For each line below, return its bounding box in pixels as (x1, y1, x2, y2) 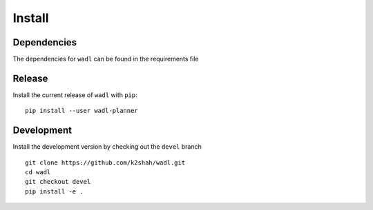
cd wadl (25, 169, 51, 176)
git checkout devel (25, 178, 91, 186)
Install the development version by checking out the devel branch (12, 143, 202, 151)
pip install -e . (25, 187, 84, 196)
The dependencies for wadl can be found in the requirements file (12, 55, 199, 63)
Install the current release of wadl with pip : (12, 90, 137, 99)
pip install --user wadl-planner (25, 107, 138, 115)
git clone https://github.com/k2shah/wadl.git (25, 158, 186, 167)
